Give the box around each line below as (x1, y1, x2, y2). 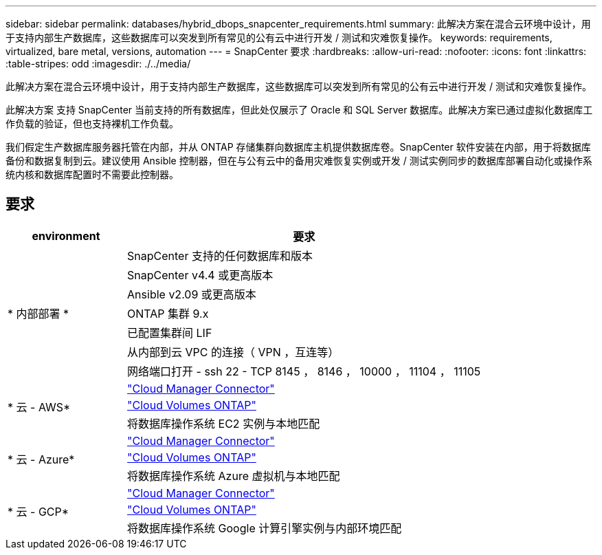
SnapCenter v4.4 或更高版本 (127, 268, 274, 282)
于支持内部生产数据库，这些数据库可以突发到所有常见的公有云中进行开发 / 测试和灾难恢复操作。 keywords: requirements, (5, 32, 553, 43)
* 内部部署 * (8, 306, 69, 320)
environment (32, 228, 100, 243)
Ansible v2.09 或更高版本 (127, 287, 256, 301)
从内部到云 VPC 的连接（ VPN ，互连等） (127, 345, 339, 359)
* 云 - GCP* (8, 504, 69, 519)
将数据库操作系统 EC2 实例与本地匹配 (127, 416, 320, 431)
